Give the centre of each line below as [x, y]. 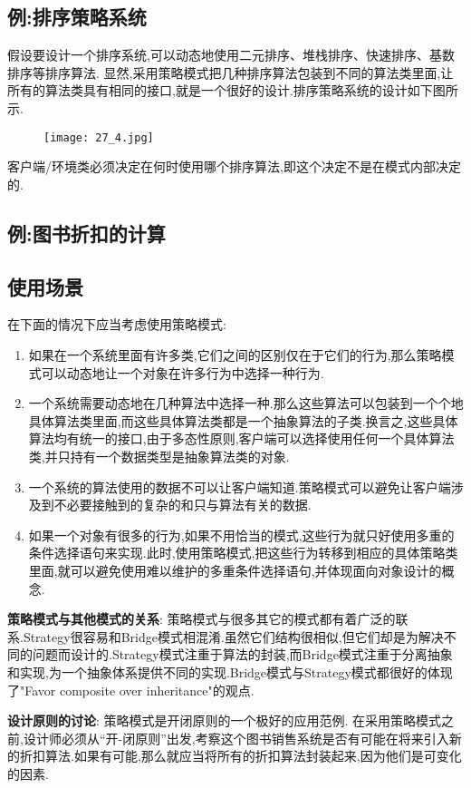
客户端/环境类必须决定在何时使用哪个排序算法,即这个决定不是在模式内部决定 [234, 166]
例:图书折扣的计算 [87, 233]
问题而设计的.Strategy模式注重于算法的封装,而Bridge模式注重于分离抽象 [242, 654]
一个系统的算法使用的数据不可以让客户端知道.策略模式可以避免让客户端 [240, 486]
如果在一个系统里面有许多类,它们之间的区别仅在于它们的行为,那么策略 [235, 355]
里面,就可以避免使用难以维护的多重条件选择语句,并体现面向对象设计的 [235, 570]
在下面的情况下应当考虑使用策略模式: [117, 324]
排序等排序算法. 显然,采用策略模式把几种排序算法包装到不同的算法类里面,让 [231, 72]
